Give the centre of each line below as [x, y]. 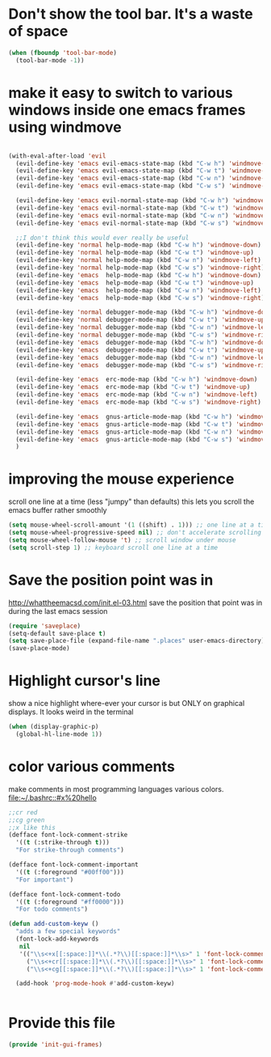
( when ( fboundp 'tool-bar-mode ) [63, 53]
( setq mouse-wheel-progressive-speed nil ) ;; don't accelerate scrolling [135, 533]
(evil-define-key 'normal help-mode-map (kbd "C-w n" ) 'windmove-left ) [139, 260]
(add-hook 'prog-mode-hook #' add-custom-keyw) [95, 983]
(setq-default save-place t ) [57, 633]
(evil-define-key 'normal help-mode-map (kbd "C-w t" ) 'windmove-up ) [135, 253]
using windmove [65, 127]
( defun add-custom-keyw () [54, 924]
